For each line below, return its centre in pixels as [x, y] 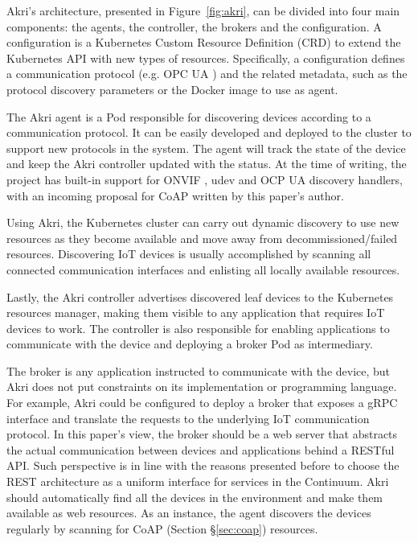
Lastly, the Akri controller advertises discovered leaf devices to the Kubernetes [200, 296]
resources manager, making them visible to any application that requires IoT [196, 313]
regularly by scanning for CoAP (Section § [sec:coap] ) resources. [162, 528]
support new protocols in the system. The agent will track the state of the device [206, 148]
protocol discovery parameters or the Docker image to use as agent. [172, 89]
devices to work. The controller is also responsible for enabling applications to [198, 328]
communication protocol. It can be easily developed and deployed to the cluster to [209, 132]
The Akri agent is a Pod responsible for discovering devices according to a [189, 116]
